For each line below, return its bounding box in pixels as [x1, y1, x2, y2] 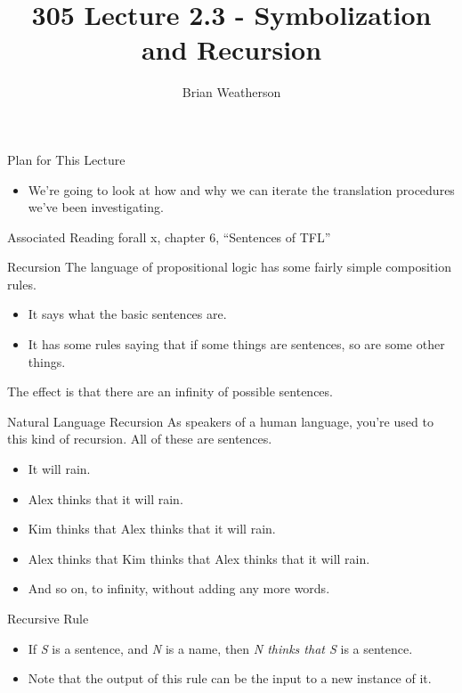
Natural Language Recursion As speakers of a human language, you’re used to [7, 412, 434, 430]
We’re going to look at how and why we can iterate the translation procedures [28, 180, 455, 199]
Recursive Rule [7, 609, 89, 627]
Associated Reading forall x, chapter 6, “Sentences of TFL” [7, 227, 331, 246]
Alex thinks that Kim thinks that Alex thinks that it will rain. [28, 549, 370, 567]
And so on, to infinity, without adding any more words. [28, 579, 330, 598]
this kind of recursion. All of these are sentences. [7, 429, 272, 448]
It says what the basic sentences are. [28, 305, 227, 323]
